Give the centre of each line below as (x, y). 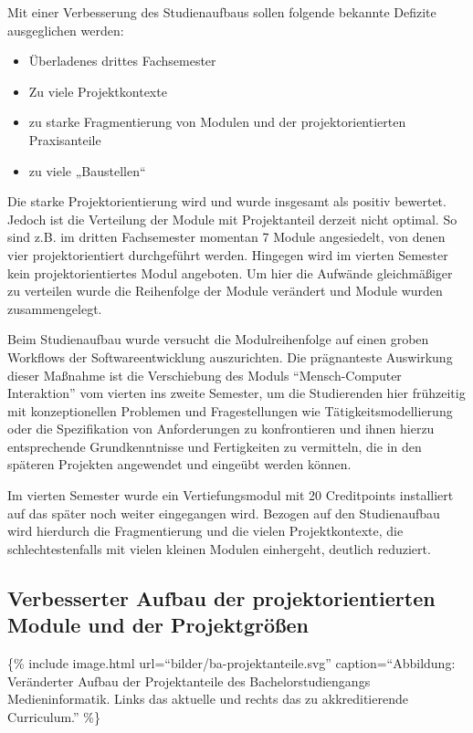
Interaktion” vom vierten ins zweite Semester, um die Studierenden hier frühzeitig (236, 393)
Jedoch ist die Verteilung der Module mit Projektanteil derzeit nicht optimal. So (232, 219)
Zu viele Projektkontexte (98, 91)
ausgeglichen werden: (66, 30)
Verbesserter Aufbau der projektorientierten (221, 597)
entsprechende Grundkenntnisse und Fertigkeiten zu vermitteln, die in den (215, 446)
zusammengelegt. (55, 308)
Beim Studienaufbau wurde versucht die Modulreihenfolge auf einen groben (218, 339)
